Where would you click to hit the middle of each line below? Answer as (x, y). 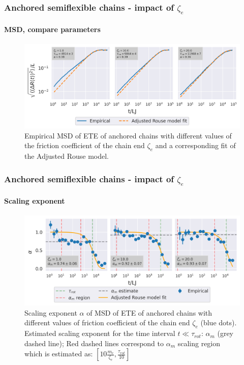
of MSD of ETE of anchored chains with (149, 312)
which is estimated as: (59, 354)
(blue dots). (219, 322)
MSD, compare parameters (52, 29)
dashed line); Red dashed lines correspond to (94, 343)
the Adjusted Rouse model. (67, 156)
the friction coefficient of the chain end (85, 145)
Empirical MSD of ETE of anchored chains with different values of (128, 135)
